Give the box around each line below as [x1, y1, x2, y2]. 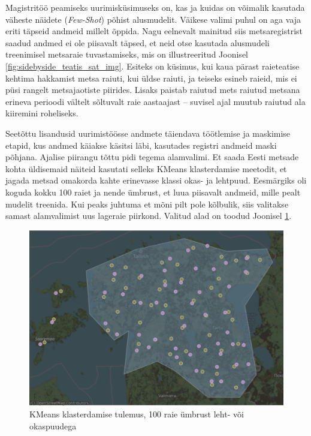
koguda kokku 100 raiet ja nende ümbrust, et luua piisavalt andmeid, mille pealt [5, 185, 301, 198]
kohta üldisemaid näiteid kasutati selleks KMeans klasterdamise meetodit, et [5, 162, 287, 175]
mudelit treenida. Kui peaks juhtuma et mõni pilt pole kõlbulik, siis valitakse [5, 197, 289, 210]
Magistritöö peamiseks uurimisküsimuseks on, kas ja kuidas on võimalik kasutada [5, 1, 305, 13]
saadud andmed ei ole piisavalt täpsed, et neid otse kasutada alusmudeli [5, 36, 270, 49]
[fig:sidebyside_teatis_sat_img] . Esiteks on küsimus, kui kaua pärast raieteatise [5, 59, 300, 72]
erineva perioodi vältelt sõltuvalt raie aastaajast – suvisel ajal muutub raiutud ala [5, 95, 306, 107]
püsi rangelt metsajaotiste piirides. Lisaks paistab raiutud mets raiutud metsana [5, 83, 300, 96]
